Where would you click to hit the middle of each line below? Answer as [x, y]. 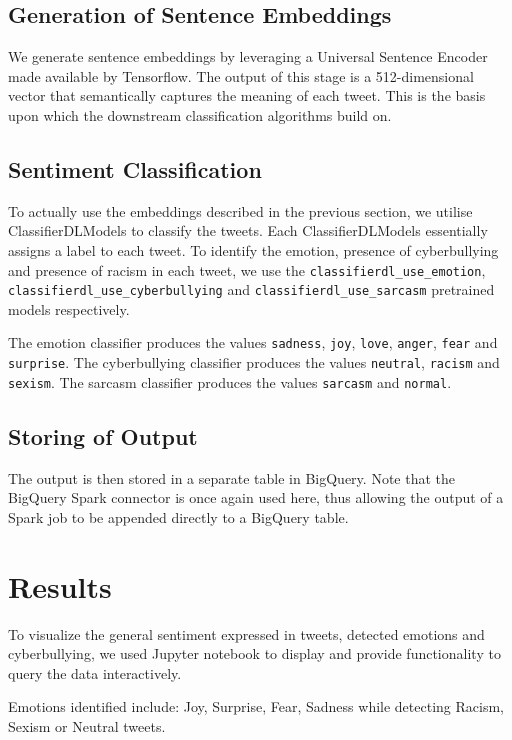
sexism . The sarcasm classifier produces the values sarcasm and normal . [230, 381]
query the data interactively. [95, 672]
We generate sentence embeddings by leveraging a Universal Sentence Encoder [248, 56]
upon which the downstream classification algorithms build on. [200, 114]
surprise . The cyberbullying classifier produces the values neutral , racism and [254, 362]
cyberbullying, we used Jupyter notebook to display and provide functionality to [254, 653]
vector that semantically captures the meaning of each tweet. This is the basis [247, 95]
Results [60, 585]
